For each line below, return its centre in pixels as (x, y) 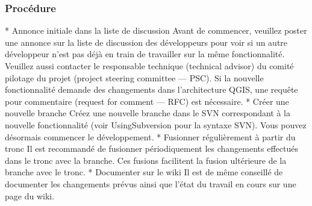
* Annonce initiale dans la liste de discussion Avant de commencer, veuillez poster (156, 30)
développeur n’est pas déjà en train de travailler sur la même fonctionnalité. (145, 54)
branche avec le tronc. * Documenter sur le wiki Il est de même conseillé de (144, 172)
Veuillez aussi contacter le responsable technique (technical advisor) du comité (149, 66)
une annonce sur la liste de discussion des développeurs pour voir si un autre (146, 42)
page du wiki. (30, 195)
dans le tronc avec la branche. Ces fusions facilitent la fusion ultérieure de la (146, 160)
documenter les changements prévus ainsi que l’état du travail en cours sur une (151, 183)
